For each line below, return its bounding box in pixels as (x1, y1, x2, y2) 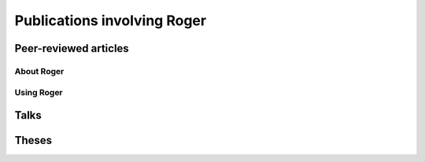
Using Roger (14, 87, 63, 98)
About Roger (14, 65, 65, 76)
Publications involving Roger (14, 12, 207, 29)
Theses (14, 134, 53, 147)
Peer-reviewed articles (14, 42, 129, 55)
